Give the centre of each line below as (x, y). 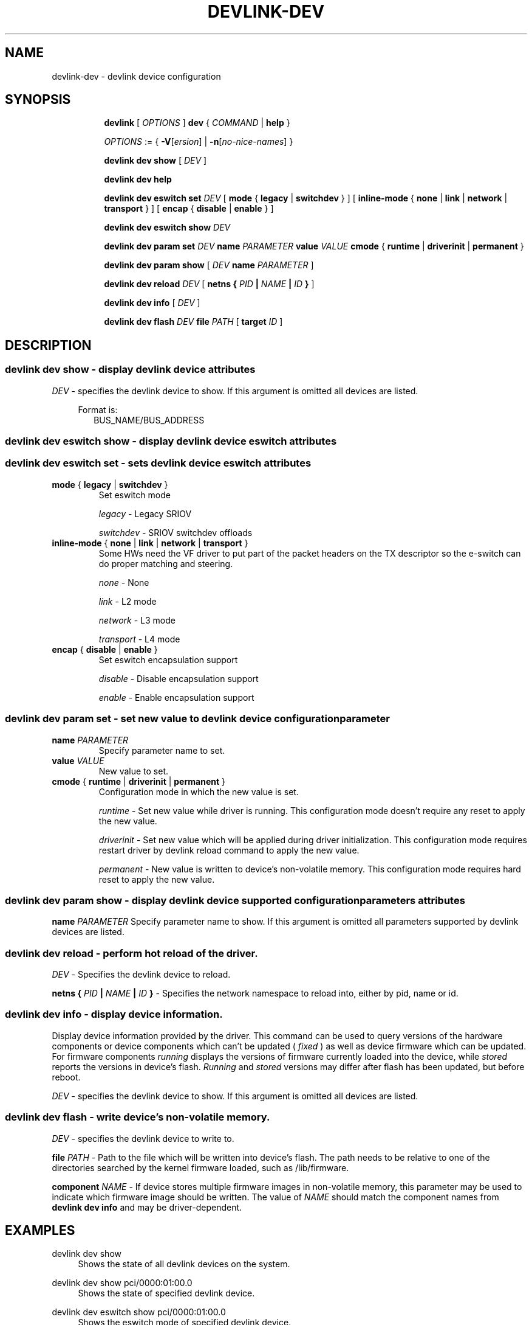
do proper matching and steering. (166, 563)
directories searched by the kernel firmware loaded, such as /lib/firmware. (200, 1167)
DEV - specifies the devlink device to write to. (143, 1138)
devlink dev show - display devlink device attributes (130, 370)
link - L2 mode (128, 601)
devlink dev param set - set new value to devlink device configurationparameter (197, 719)
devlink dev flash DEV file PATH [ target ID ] (193, 322)
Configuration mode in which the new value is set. (199, 791)
